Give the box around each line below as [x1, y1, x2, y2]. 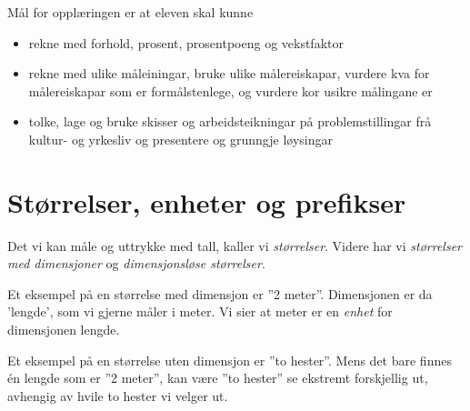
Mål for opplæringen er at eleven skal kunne [7, 3, 254, 21]
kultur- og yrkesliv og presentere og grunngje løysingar [28, 129, 333, 148]
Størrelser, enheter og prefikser [7, 183, 406, 220]
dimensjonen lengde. [7, 320, 120, 339]
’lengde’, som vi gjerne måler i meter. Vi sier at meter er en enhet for [7, 302, 393, 321]
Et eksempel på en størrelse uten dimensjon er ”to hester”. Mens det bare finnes [7, 350, 452, 369]
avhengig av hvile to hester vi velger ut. [7, 386, 228, 405]
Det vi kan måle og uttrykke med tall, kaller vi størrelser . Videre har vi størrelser [7, 236, 462, 255]
